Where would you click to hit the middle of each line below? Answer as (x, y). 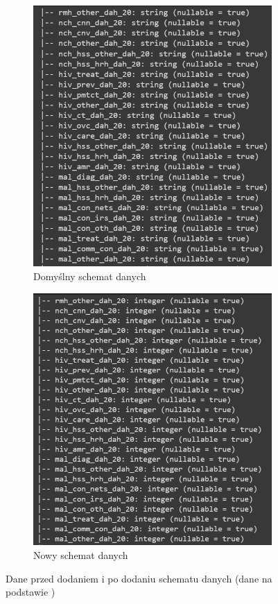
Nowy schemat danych (81, 555)
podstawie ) (31, 592)
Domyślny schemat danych (90, 276)
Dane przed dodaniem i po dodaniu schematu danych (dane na (139, 578)
